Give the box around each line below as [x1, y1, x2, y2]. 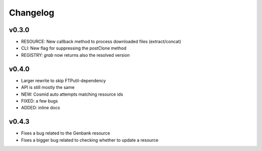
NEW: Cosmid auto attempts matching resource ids [21, 91, 123, 97]
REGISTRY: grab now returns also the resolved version [21, 52, 130, 58]
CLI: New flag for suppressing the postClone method [21, 45, 127, 51]
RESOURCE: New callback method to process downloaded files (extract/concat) [21, 39, 181, 45]
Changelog [9, 7, 54, 18]
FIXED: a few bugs [21, 98, 58, 104]
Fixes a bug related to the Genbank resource [21, 130, 110, 136]
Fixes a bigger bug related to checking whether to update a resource [21, 137, 159, 143]
